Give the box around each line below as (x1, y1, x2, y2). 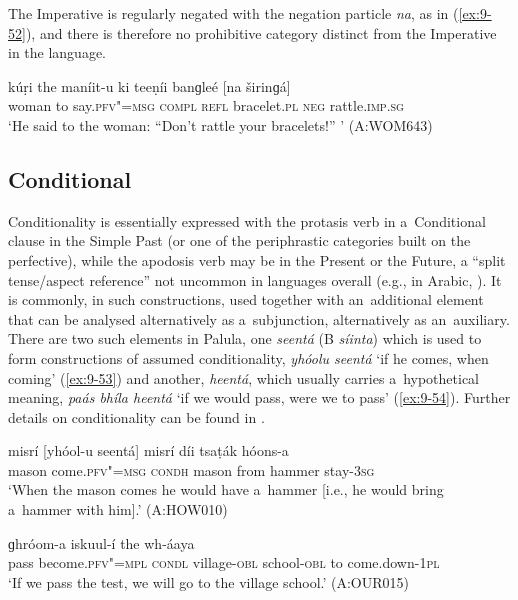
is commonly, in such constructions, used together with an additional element (8, 289, 484, 310)
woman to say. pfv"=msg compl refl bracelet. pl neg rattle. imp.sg (8, 95, 404, 116)
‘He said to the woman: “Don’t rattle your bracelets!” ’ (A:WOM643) (8, 114, 433, 135)
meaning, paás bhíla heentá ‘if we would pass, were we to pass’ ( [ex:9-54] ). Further (8, 387, 511, 408)
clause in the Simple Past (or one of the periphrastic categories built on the (8, 230, 471, 251)
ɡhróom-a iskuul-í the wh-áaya (8, 532, 195, 553)
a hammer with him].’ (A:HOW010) (8, 499, 228, 520)
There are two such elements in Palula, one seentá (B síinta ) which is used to (8, 328, 482, 349)
